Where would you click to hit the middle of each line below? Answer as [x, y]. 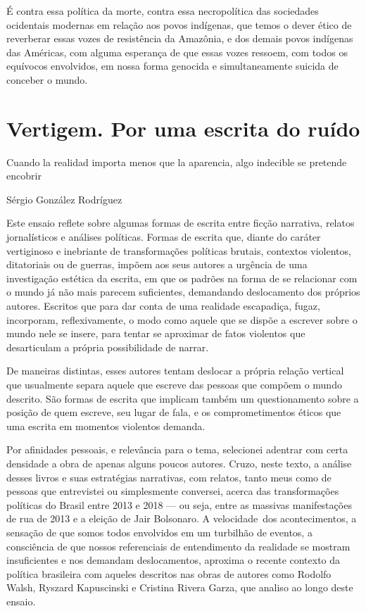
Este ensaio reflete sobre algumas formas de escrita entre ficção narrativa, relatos [181, 223]
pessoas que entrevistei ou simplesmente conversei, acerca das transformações [173, 491]
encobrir [24, 176]
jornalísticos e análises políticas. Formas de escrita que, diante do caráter [164, 237]
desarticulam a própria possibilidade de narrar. [108, 347]
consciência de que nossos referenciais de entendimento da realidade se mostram [178, 546]
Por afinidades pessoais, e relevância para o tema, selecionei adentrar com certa [177, 449]
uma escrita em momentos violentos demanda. [106, 426]
